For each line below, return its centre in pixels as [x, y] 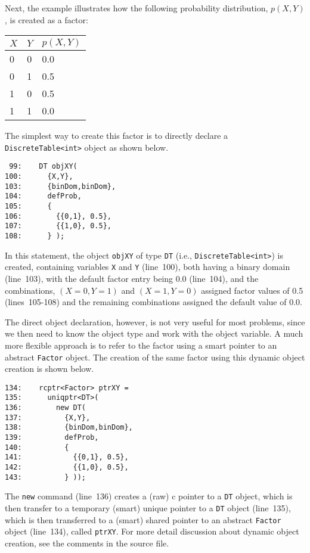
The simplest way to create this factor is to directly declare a [117, 136]
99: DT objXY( [43, 167]
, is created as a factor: [46, 19]
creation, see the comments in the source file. [87, 543]
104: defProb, [43, 196]
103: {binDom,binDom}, [61, 186]
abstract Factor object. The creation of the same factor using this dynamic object [155, 357]
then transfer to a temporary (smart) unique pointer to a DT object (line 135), [148, 508]
